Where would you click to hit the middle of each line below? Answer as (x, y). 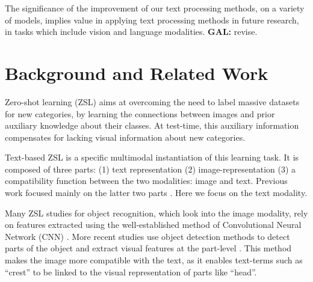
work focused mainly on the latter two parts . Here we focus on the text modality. (156, 193)
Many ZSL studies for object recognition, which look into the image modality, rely (156, 213)
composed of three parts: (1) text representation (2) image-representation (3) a (150, 169)
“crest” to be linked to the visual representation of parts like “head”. (131, 271)
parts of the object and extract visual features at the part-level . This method (148, 248)
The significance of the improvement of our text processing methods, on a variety (155, 8)
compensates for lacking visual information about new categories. (125, 137)
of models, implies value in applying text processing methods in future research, (152, 20)
